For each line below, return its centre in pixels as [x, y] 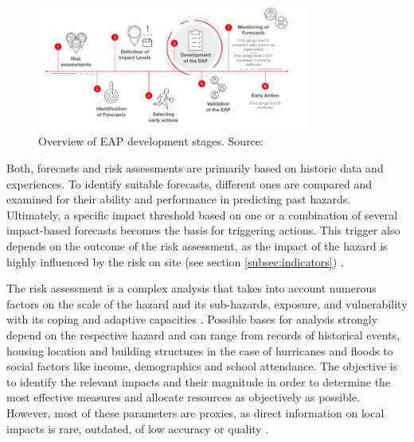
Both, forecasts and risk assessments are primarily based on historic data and [195, 168]
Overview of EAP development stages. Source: [151, 141]
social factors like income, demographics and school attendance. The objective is [202, 366]
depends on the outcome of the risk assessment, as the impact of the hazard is [197, 245]
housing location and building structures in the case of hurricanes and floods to [200, 350]
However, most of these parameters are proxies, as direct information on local [195, 412]
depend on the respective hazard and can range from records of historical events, [203, 334]
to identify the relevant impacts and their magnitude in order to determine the [199, 381]
